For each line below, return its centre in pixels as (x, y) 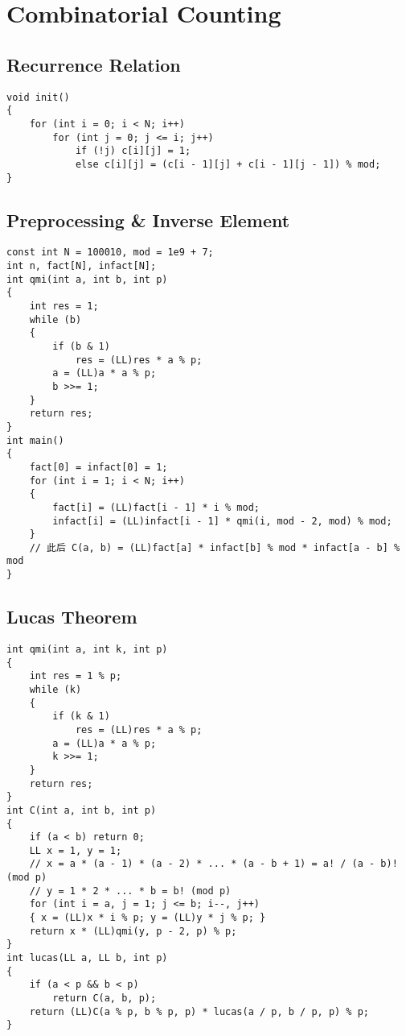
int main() (35, 440)
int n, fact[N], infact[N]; (82, 266)
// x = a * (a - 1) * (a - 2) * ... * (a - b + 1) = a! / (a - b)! (213, 864)
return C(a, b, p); (105, 999)
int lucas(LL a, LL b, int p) (87, 958)
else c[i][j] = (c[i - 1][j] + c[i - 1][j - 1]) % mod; (228, 164)
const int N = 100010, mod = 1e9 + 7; (110, 253)
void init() (38, 97)
